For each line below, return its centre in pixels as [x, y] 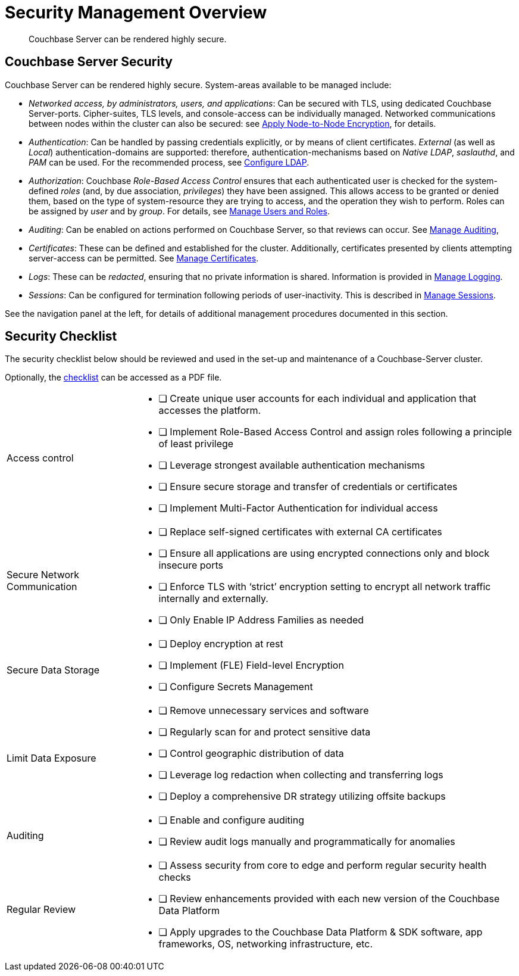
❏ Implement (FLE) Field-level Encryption [251, 665]
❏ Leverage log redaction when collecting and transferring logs [301, 775]
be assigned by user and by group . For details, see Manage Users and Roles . [179, 211]
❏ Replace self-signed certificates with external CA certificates [300, 532]
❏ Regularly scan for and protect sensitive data [265, 732]
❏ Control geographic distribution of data [251, 754]
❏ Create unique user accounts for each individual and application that [318, 399]
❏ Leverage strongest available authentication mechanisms [292, 465]
